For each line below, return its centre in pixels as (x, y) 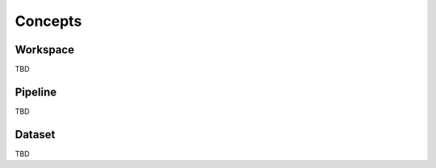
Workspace (44, 50)
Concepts (48, 21)
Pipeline (36, 92)
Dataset (35, 134)
